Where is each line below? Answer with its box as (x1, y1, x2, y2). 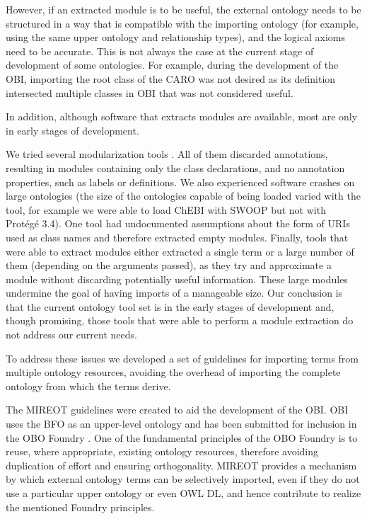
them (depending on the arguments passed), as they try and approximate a (6, 258, 332, 273)
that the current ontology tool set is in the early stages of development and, (6, 299, 334, 314)
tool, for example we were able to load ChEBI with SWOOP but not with (6, 202, 326, 217)
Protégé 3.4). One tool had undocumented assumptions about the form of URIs (6, 216, 350, 231)
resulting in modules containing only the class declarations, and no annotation (6, 160, 345, 175)
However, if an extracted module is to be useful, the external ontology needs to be (6, 2, 361, 16)
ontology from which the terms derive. (6, 378, 171, 393)
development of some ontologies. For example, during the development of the (6, 57, 339, 72)
